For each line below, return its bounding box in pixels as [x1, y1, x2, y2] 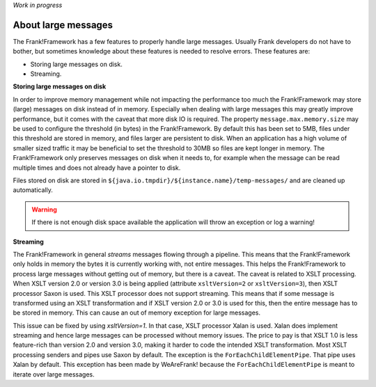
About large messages [13, 19, 113, 31]
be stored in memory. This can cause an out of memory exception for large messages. [13, 308, 261, 317]
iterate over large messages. [13, 370, 95, 379]
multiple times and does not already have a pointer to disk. [13, 164, 181, 172]
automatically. [13, 186, 54, 194]
